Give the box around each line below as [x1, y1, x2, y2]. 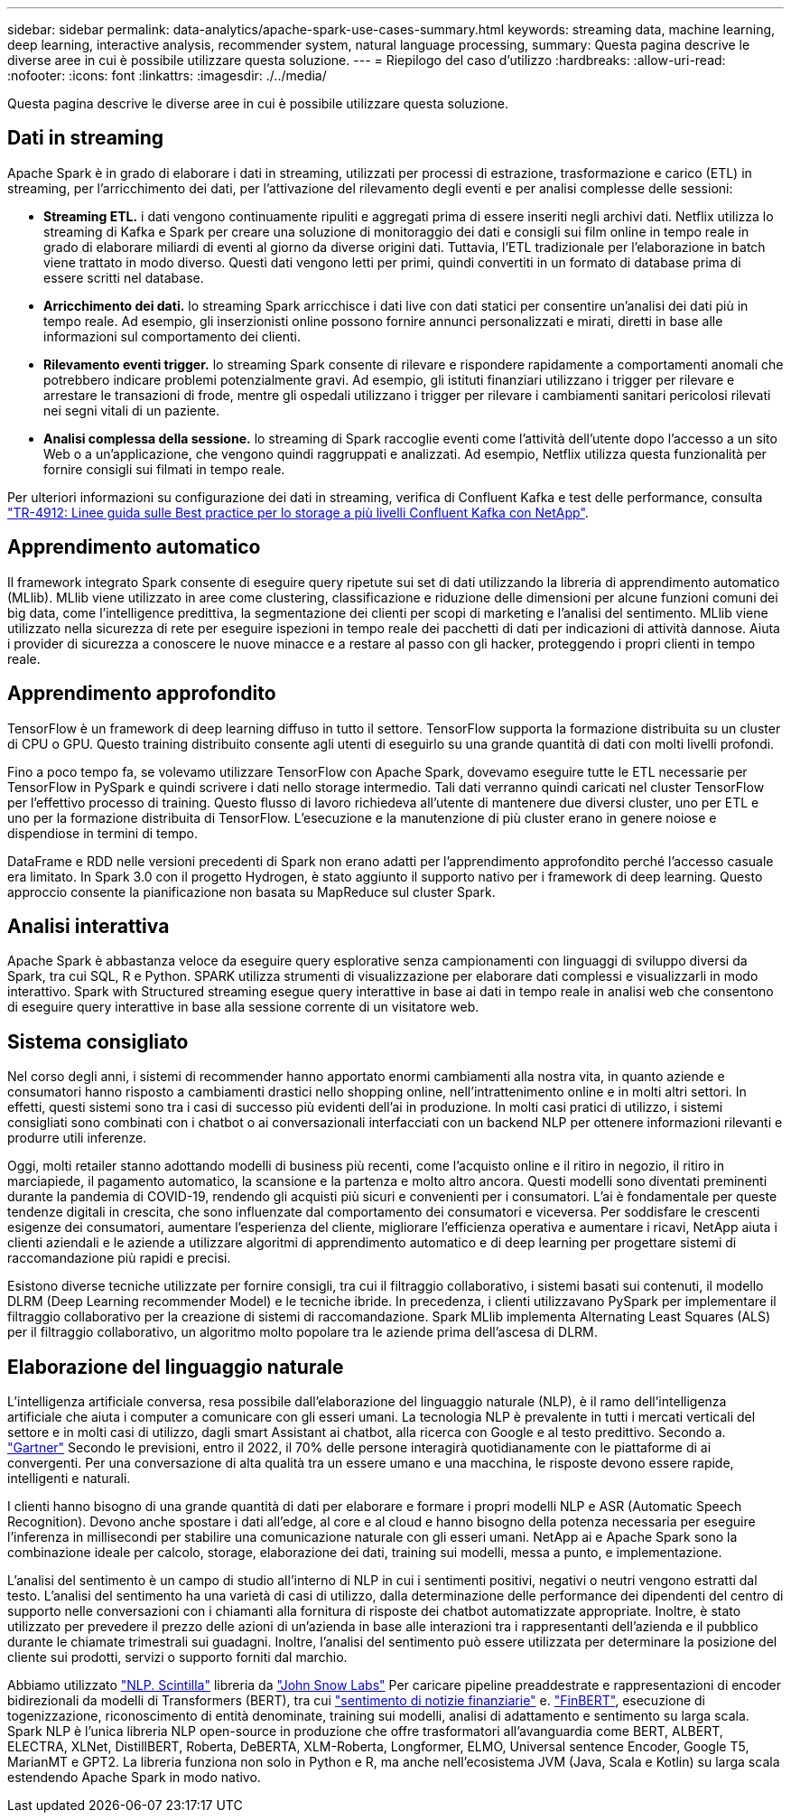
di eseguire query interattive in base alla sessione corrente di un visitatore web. [7, 999, 479, 1015]
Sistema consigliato [7, 1030, 189, 1053]
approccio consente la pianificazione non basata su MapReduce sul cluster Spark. [7, 883, 496, 900]
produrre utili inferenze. [7, 1130, 147, 1146]
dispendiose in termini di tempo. [7, 825, 198, 841]
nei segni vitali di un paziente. [43, 402, 220, 418]
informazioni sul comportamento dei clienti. [43, 328, 301, 344]
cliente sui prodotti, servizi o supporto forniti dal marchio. [7, 1649, 348, 1666]
